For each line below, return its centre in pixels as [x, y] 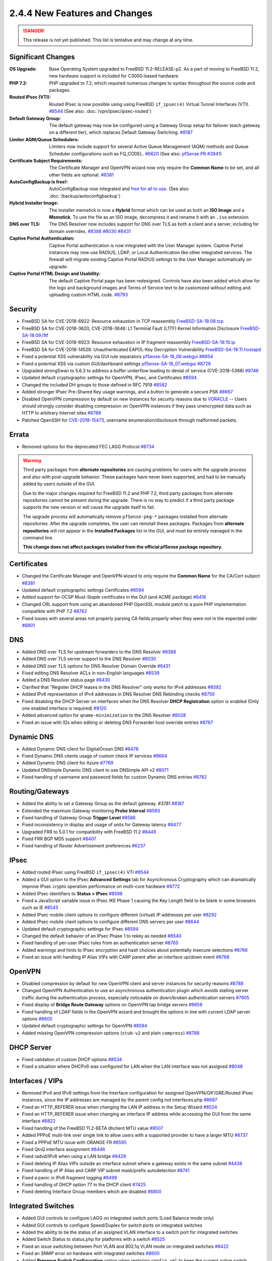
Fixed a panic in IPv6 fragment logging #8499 [70, 1177]
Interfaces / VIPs [36, 1081]
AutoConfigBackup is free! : [39, 182]
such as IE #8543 [40, 907]
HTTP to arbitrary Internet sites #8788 [61, 413]
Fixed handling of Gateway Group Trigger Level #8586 [79, 818]
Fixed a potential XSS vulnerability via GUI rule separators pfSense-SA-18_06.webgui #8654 [118, 357]
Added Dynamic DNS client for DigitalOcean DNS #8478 [80, 749]
